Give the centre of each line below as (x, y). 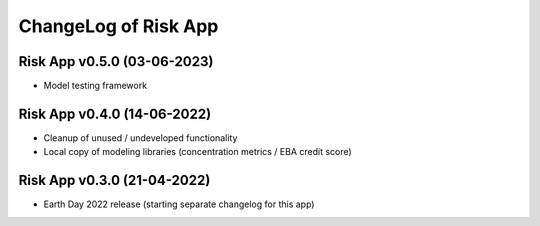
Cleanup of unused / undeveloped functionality (140, 137)
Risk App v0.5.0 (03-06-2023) (116, 61)
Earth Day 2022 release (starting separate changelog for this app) (179, 204)
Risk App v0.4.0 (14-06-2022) (115, 113)
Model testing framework (95, 86)
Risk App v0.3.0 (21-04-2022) (114, 180)
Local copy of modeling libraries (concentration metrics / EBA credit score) (197, 152)
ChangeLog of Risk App (118, 26)
